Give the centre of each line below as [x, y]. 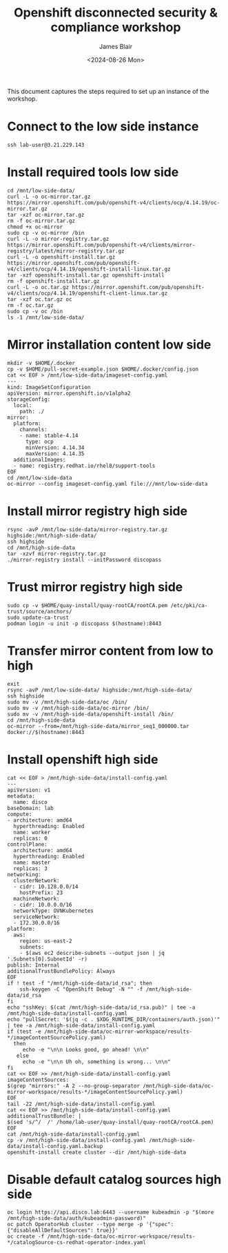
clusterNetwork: [37, 880]
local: [23, 405]
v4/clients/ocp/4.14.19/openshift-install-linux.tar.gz [89, 269]
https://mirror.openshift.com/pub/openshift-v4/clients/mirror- [101, 245]
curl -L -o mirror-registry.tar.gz [58, 239]
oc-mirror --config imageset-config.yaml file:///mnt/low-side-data [107, 484]
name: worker [32, 832]
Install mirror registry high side [97, 511]
